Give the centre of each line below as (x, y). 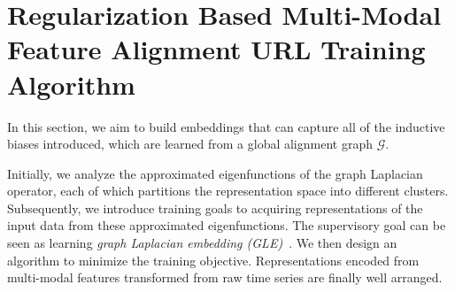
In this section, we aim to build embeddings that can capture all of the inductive (226, 126)
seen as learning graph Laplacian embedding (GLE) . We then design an (202, 243)
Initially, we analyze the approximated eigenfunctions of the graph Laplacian (215, 173)
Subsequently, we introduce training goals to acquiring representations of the (215, 207)
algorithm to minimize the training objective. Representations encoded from (213, 260)
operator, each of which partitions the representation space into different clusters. (228, 191)
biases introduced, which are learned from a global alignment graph (190, 144)
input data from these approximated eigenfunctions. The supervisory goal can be (227, 225)
